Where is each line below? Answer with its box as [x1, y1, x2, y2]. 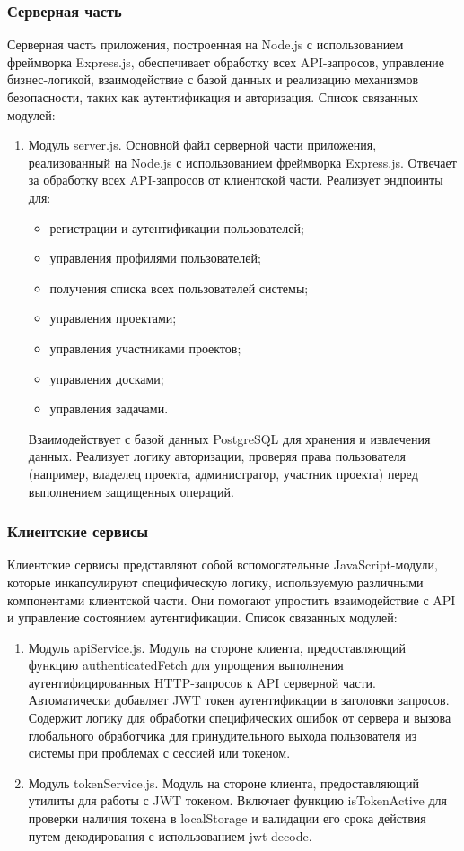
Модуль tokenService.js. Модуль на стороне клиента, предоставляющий [28, 773, 419, 792]
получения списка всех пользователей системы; [49, 278, 309, 297]
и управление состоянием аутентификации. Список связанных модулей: [7, 608, 398, 627]
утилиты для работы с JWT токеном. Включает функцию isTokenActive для [28, 791, 447, 810]
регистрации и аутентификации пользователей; [49, 218, 304, 237]
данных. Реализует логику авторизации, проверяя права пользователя [28, 447, 407, 465]
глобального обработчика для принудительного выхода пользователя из [28, 725, 417, 744]
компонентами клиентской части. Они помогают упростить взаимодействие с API [7, 590, 456, 609]
